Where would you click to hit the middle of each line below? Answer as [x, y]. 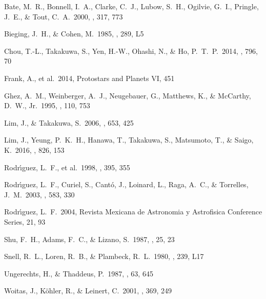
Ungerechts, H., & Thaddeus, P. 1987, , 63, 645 [79, 273]
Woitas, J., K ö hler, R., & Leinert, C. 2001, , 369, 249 [88, 291]
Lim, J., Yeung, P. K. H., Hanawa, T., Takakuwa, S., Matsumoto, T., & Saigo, [129, 140]
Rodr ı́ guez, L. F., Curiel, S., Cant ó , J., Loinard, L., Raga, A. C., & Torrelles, [126, 184]
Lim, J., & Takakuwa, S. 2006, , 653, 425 [69, 122]
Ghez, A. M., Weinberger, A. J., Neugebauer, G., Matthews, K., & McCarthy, [128, 95]
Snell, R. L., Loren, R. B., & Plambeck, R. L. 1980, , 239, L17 [104, 256]
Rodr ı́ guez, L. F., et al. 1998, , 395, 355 [67, 167]
